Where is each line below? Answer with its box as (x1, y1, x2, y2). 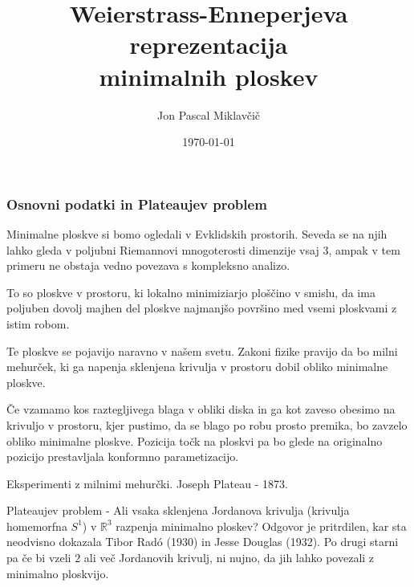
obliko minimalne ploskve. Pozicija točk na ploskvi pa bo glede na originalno (6, 432, 383, 449)
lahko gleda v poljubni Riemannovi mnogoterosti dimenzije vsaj (6, 241, 319, 258)
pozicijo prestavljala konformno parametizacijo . (6, 448, 239, 465)
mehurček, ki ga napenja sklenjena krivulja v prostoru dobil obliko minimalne (6, 358, 388, 375)
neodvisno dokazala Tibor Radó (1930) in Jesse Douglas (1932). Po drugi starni (6, 533, 399, 550)
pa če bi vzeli (6, 549, 71, 566)
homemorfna (6, 517, 67, 534)
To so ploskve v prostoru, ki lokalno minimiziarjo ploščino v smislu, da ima (6, 283, 375, 300)
